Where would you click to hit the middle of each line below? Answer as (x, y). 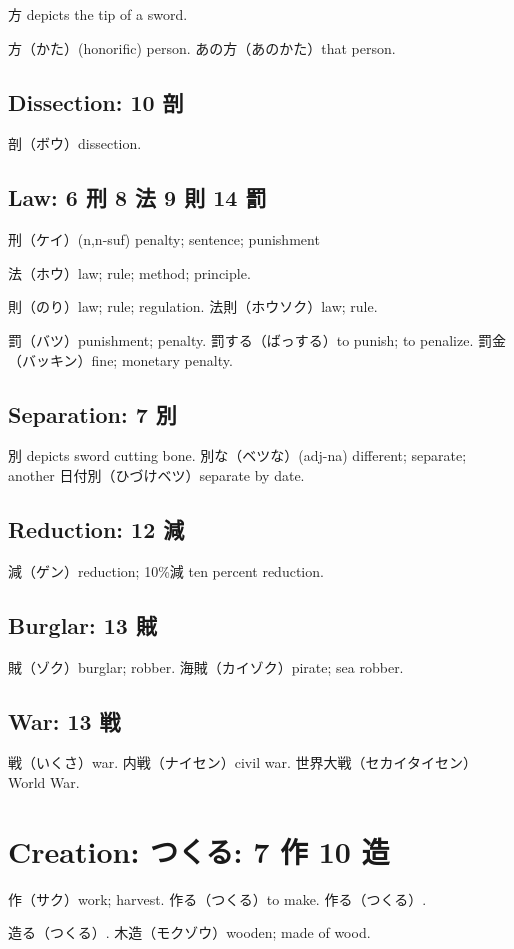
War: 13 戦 (64, 720)
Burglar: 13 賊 (82, 624)
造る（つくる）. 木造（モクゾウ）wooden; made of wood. (189, 932)
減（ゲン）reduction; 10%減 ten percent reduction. (166, 570)
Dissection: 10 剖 (96, 101)
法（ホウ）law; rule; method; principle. (129, 272)
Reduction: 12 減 (96, 528)
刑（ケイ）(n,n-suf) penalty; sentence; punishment (164, 239)
